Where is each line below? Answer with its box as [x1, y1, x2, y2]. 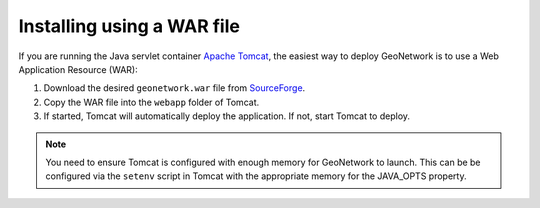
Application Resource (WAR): [18, 63, 139, 75]
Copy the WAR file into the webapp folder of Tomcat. [43, 96, 260, 108]
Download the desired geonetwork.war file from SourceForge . [43, 82, 306, 94]
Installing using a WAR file [18, 15, 240, 37]
